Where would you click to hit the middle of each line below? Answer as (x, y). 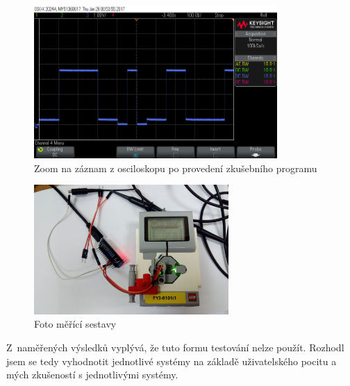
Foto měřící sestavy (75, 324)
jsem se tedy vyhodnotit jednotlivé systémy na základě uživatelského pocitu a (172, 361)
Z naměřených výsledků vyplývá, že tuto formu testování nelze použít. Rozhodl (175, 347)
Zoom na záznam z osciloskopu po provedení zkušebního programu (176, 168)
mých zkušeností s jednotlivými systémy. (92, 375)
